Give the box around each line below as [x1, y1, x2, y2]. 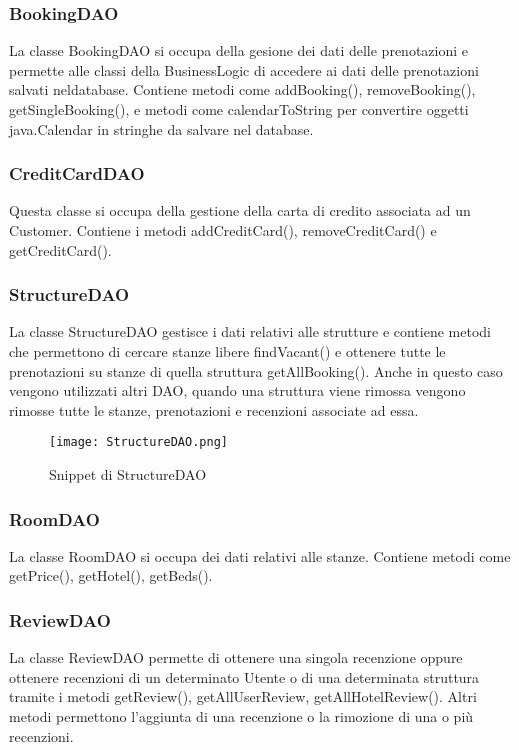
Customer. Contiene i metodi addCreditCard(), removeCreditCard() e [9, 220, 437, 240]
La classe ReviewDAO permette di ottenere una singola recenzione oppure [9, 647, 463, 668]
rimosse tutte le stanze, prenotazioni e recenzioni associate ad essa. [9, 399, 419, 420]
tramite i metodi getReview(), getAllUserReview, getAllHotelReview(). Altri [9, 686, 477, 707]
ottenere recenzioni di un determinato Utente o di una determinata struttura [9, 666, 480, 687]
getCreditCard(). [9, 239, 112, 260]
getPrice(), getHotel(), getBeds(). [9, 565, 213, 586]
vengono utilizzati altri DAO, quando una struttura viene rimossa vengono [9, 380, 466, 401]
